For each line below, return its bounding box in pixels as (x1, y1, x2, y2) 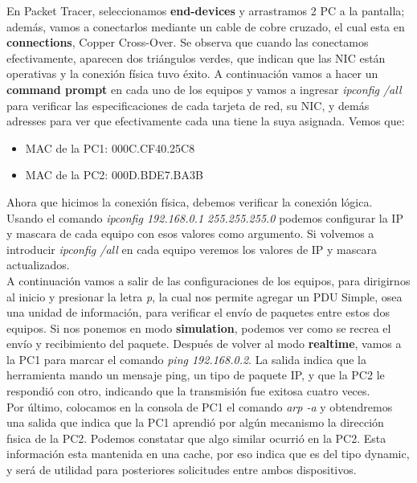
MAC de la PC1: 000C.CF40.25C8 (25, 139, 195, 156)
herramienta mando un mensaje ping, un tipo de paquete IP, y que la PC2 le (6, 366, 385, 383)
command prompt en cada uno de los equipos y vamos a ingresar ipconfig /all (6, 80, 402, 97)
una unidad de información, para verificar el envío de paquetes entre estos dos (6, 304, 390, 321)
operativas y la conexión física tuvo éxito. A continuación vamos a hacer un (6, 65, 378, 82)
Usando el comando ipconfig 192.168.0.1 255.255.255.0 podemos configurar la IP (6, 209, 403, 226)
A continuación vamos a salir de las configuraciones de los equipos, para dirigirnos (6, 272, 411, 289)
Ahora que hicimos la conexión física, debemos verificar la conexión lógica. (6, 193, 373, 210)
